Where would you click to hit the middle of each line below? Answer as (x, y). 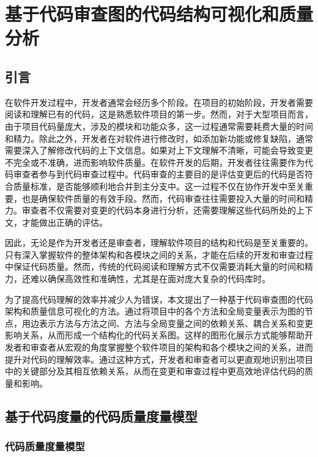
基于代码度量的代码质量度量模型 (101, 416)
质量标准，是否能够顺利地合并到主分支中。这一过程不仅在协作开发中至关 (159, 186)
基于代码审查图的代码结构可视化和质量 (159, 14)
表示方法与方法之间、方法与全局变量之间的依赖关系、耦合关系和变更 (176, 323)
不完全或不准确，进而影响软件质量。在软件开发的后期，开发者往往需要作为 (155, 162)
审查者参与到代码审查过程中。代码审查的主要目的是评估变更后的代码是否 (159, 174)
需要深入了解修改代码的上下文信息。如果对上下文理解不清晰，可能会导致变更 (159, 150)
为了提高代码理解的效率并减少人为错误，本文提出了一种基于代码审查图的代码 (159, 299)
